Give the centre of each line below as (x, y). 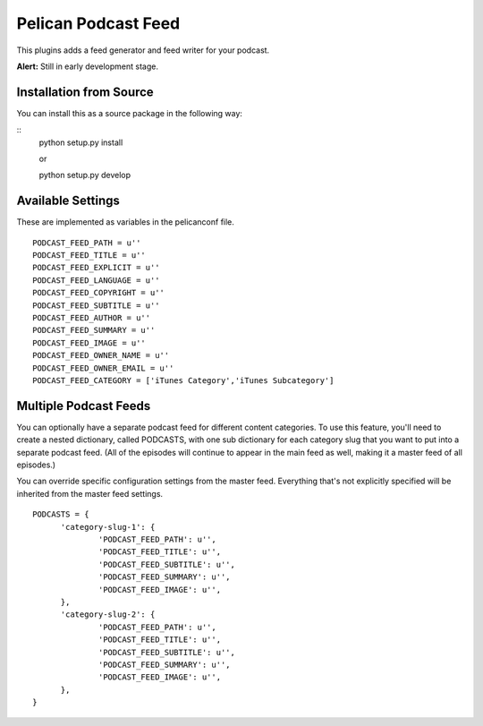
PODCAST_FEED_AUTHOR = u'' (92, 318)
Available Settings (68, 201)
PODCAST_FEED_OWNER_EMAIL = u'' (103, 368)
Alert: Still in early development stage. (87, 66)
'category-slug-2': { (108, 615)
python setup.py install (81, 142)
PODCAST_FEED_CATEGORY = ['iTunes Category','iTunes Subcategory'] (183, 380)
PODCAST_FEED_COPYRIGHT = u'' (99, 293)
